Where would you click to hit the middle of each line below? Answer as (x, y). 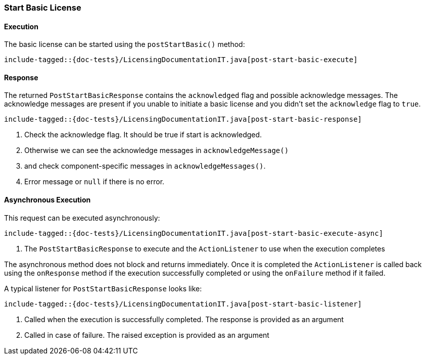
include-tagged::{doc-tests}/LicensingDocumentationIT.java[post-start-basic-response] (183, 119)
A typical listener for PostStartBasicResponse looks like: (103, 288)
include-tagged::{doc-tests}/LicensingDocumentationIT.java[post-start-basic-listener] (183, 304)
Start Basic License (43, 8)
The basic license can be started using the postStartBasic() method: (125, 44)
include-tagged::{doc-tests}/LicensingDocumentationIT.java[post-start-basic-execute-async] (194, 233)
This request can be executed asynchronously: (82, 218)
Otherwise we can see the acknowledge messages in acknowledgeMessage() (157, 150)
